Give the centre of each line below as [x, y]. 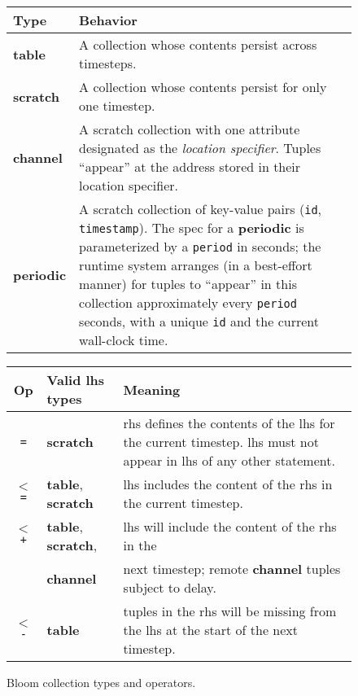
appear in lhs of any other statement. [229, 460]
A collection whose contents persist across [198, 44]
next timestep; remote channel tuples [232, 569]
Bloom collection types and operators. [101, 682]
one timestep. [117, 105]
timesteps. [108, 63]
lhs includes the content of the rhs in [228, 484]
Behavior [108, 20]
